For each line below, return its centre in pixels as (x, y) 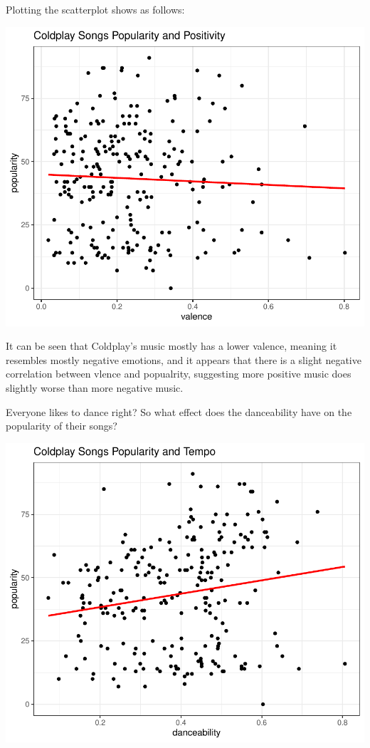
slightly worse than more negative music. (95, 387)
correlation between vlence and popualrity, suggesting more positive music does (179, 374)
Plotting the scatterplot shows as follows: (95, 9)
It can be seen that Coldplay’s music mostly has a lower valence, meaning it (171, 346)
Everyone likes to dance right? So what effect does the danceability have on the (179, 411)
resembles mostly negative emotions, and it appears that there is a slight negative (184, 359)
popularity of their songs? (62, 426)
